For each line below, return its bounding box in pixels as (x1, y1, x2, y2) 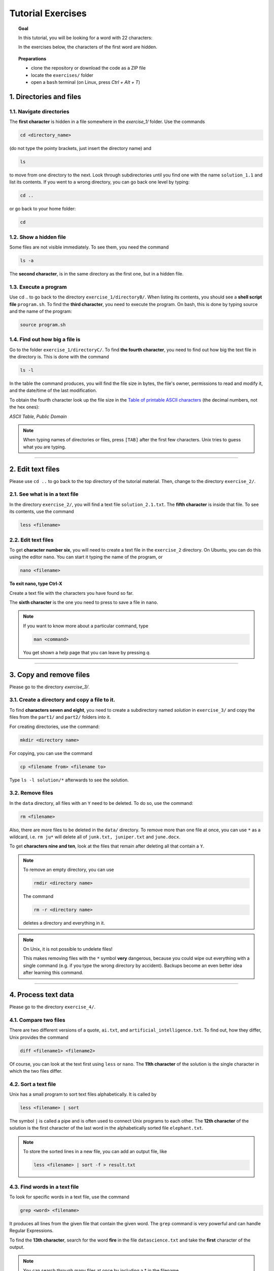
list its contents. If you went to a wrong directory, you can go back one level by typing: (9, 179, 190, 185)
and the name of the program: (9, 308, 72, 314)
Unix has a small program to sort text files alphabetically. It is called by (9, 1091, 157, 1098)
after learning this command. (23, 970, 84, 976)
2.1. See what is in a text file (9, 491, 79, 498)
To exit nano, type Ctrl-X (9, 581, 63, 587)
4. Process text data (9, 990, 74, 999)
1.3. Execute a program (9, 283, 67, 290)
